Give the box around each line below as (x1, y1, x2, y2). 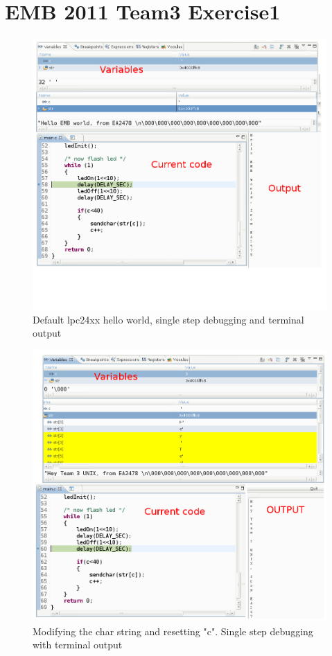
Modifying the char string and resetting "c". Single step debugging (33, 623, 313, 638)
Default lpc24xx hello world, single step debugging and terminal (33, 312, 304, 326)
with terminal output (33, 637, 123, 652)
